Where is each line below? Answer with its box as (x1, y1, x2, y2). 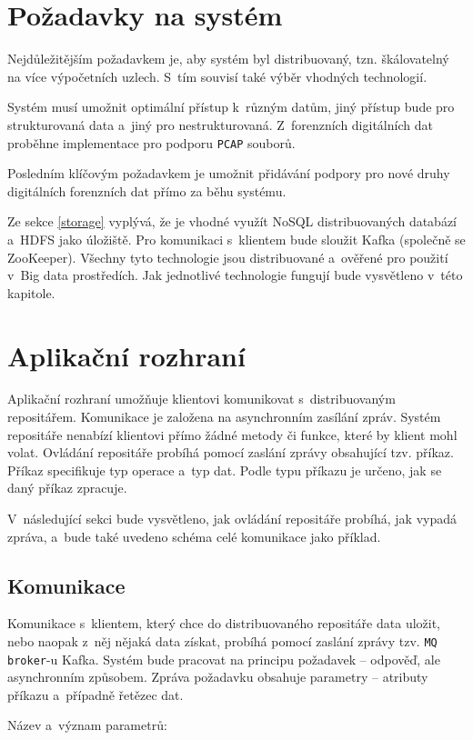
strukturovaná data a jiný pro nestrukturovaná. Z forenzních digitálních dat (7, 115, 433, 134)
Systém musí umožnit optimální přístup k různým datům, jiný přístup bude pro (7, 97, 455, 116)
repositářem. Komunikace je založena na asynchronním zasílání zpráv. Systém (7, 407, 441, 426)
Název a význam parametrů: (7, 715, 167, 735)
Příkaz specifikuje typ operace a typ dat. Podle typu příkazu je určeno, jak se (7, 460, 442, 479)
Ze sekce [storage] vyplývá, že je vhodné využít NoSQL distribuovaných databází (7, 212, 458, 231)
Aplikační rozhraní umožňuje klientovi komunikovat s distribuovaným (7, 389, 396, 408)
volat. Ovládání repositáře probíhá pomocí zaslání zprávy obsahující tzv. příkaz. (7, 443, 454, 462)
